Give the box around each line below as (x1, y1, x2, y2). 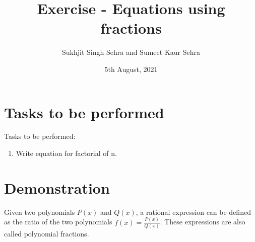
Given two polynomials (4, 206, 75, 217)
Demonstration (4, 177, 110, 198)
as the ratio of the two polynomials (4, 216, 112, 227)
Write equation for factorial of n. (16, 148, 117, 158)
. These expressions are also (160, 216, 245, 227)
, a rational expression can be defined (136, 206, 251, 217)
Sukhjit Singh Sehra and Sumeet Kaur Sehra (62, 47, 200, 57)
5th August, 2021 (104, 63, 158, 74)
